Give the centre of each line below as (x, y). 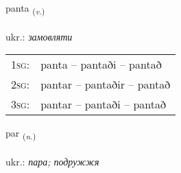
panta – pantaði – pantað (101, 65)
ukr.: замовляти (39, 36)
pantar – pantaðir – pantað (106, 84)
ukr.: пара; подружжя (52, 162)
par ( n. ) (21, 134)
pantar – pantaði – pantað (103, 104)
